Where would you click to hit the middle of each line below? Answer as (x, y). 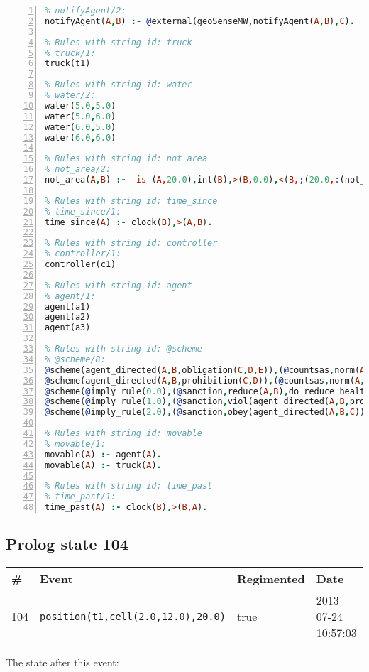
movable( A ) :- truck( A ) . (103, 465)
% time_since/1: (83, 211)
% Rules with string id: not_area (126, 159)
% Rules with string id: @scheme (123, 349)
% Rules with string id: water (119, 85)
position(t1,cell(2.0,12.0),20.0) (133, 616)
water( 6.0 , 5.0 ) (81, 127)
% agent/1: (70, 296)
